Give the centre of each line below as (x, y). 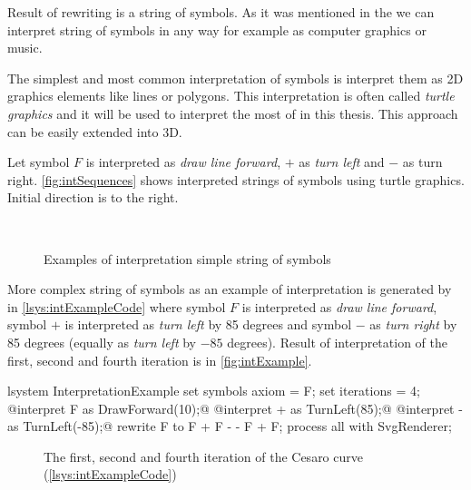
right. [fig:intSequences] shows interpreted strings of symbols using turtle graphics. (236, 179)
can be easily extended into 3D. (95, 131)
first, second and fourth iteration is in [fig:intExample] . (160, 360)
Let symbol (39, 162)
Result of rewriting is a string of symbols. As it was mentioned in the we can (221, 12)
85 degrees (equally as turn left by (102, 342)
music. (25, 48)
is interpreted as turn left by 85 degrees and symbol (208, 324)
